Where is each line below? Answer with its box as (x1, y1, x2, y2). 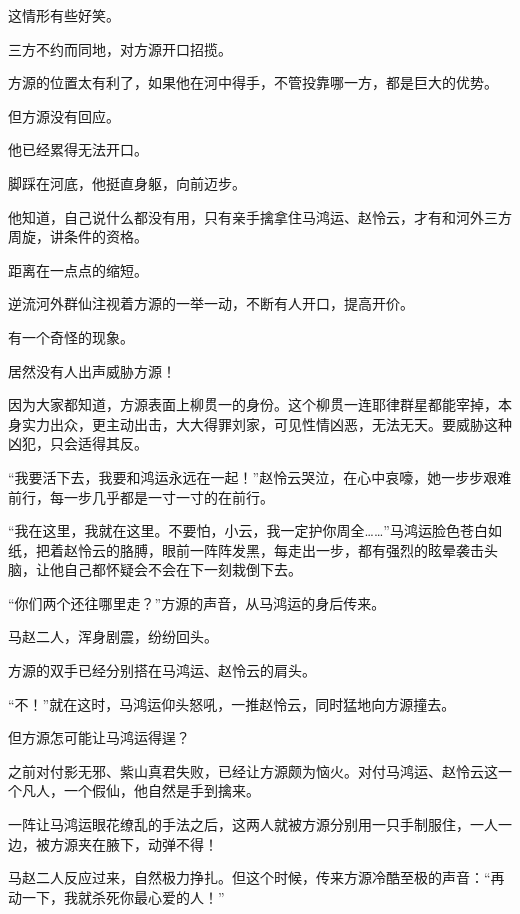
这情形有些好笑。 (8, 5, 120, 25)
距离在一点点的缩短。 (8, 259, 148, 280)
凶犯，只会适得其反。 (8, 433, 148, 454)
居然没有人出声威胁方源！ (8, 360, 176, 381)
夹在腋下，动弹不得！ (77, 833, 218, 854)
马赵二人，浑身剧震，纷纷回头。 (8, 626, 218, 647)
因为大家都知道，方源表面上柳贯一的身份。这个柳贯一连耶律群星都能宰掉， (8, 394, 498, 415)
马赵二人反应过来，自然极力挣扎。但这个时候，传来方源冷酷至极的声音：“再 (8, 867, 505, 888)
